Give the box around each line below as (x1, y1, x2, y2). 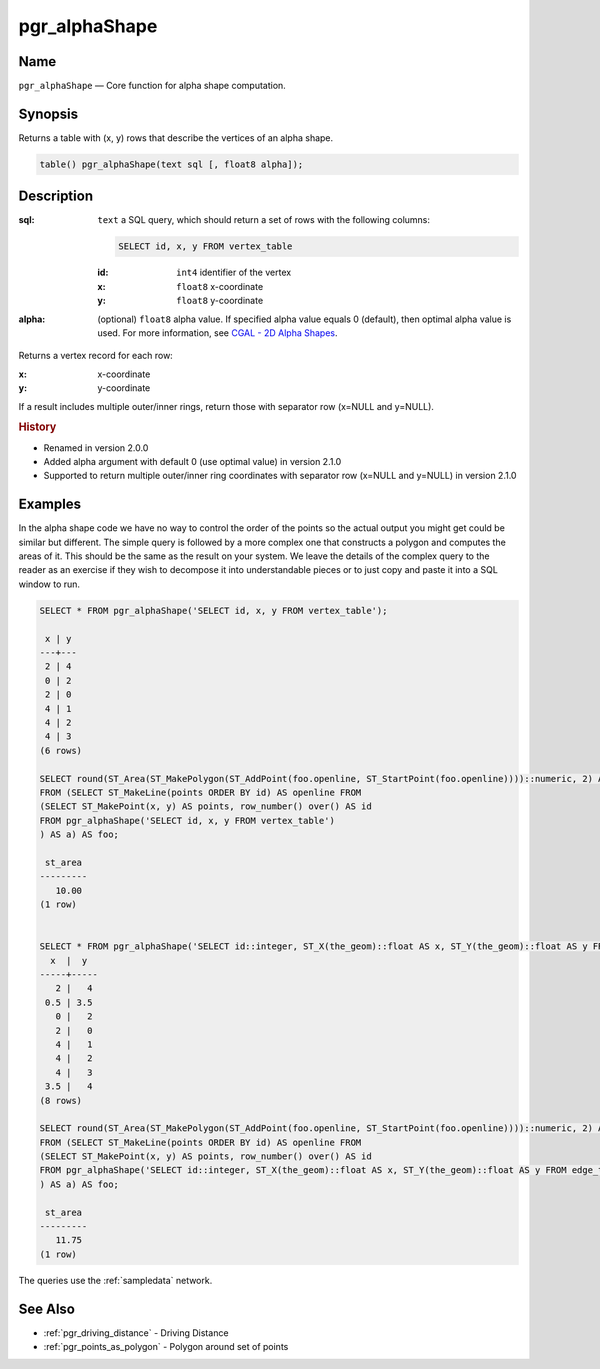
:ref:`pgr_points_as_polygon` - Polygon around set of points (43, 1341, 289, 1353)
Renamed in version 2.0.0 (43, 441, 149, 454)
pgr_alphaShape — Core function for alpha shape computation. (18, 80, 287, 92)
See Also (18, 1300, 75, 1317)
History (18, 420, 57, 434)
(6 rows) (39, 745, 83, 756)
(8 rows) (39, 1095, 83, 1106)
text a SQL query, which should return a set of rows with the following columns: (97, 214, 430, 226)
